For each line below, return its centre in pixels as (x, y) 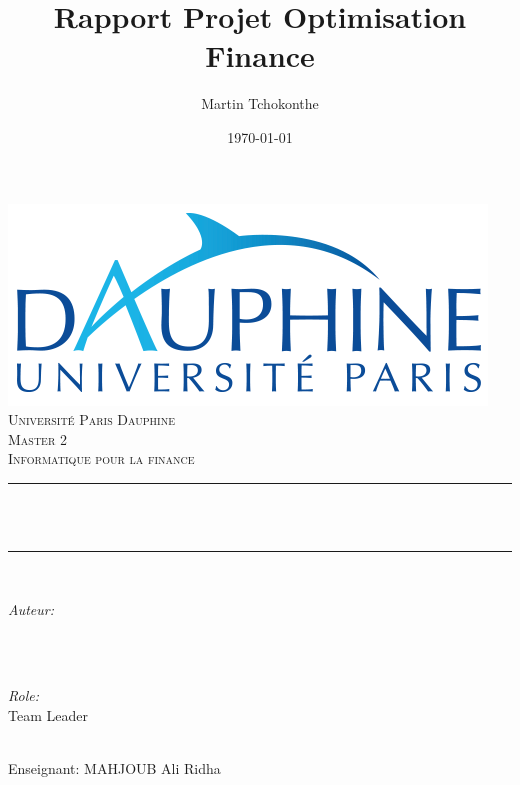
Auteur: (31, 608)
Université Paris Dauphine (92, 419)
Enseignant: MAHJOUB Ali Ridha (114, 768)
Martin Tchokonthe (260, 103)
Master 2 (37, 438)
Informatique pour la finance (101, 458)
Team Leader (48, 715)
